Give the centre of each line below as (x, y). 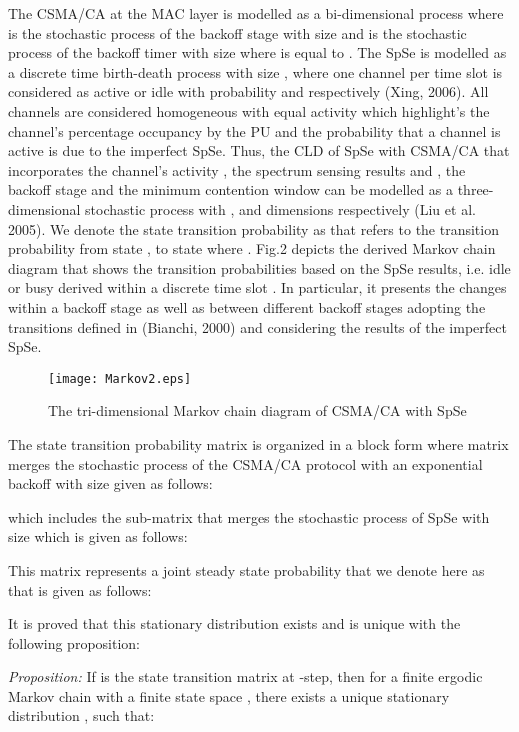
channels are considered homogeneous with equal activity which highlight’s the (249, 110)
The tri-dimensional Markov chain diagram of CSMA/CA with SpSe (257, 410)
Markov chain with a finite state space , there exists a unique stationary (229, 695)
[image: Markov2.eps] (120, 378)
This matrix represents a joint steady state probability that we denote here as (246, 569)
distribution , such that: (81, 715)
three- (475, 189)
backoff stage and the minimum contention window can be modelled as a (231, 189)
